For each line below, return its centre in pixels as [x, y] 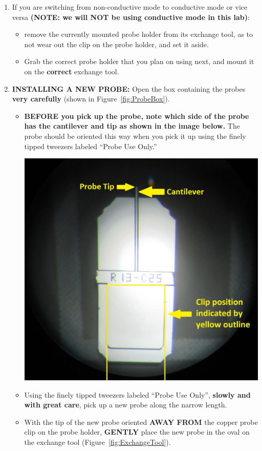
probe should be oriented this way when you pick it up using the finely [135, 136]
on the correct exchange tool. [72, 71]
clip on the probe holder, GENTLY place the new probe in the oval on [137, 432]
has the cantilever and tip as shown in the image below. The [132, 126]
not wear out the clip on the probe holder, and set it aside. [116, 44]
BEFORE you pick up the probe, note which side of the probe [137, 116]
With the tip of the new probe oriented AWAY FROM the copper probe [141, 422]
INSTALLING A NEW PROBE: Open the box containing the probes [129, 88]
